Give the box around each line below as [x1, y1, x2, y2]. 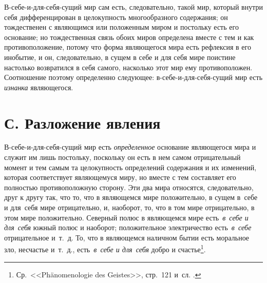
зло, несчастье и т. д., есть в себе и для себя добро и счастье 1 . [4, 242, 206, 255]
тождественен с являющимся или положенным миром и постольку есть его [4, 22, 239, 32]
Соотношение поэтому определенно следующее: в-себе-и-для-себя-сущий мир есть [4, 72, 263, 83]
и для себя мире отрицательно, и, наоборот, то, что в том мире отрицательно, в [4, 202, 255, 213]
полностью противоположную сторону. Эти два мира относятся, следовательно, [4, 181, 254, 192]
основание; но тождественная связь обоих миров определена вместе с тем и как [4, 31, 254, 42]
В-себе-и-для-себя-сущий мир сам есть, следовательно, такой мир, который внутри [4, 2, 263, 12]
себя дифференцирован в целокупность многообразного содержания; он [4, 11, 228, 22]
